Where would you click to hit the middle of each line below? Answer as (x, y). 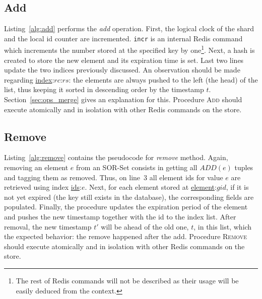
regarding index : (29, 79)
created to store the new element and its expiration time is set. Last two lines (124, 60)
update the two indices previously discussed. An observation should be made (122, 70)
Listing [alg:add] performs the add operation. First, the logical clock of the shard (129, 28)
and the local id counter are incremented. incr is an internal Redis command (123, 38)
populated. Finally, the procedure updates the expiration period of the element (126, 207)
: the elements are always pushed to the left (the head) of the (163, 79)
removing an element (36, 167)
